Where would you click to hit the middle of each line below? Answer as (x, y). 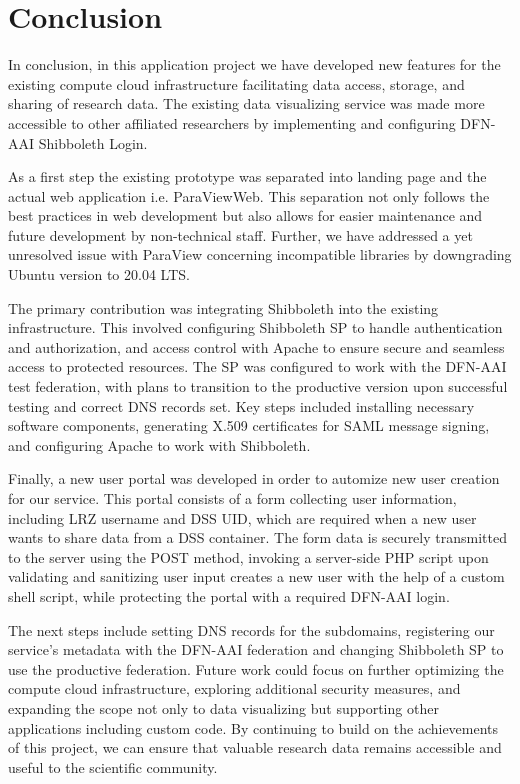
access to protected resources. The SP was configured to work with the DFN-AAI (257, 366)
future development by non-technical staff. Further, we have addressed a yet (240, 234)
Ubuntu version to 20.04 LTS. (99, 274)
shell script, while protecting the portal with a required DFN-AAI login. (229, 595)
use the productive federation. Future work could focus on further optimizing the (256, 668)
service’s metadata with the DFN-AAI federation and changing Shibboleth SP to (256, 649)
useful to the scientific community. (113, 766)
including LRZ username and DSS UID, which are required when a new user (242, 517)
